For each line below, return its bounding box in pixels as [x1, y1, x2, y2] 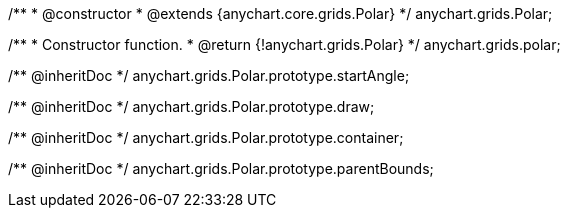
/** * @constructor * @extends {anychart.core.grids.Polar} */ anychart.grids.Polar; [8, 5, 553, 22]
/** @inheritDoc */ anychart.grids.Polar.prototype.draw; [8, 98, 375, 115]
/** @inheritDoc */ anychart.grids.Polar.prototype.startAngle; [8, 67, 410, 84]
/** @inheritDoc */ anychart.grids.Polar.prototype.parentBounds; [8, 160, 434, 177]
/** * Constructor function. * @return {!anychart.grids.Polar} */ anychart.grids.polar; [8, 36, 561, 53]
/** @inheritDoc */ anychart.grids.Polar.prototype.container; [8, 129, 404, 146]
